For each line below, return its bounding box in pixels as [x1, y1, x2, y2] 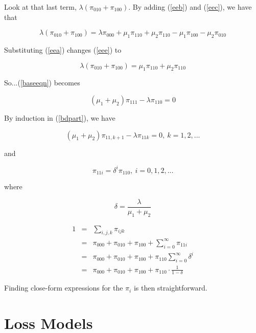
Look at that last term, [4, 2, 77, 12]
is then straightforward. [133, 282, 207, 293]
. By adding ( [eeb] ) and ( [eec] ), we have [128, 2, 252, 12]
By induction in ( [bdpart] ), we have [4, 112, 115, 123]
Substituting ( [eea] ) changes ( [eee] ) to [4, 44, 122, 55]
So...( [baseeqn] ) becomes [4, 77, 80, 88]
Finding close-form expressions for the [4, 282, 123, 293]
